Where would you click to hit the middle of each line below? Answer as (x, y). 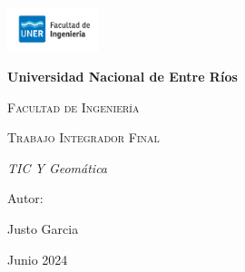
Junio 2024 (38, 259)
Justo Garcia (43, 229)
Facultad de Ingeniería (73, 107)
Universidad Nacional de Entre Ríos (122, 77)
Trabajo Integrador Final (83, 137)
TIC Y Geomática (58, 167)
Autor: (25, 198)
